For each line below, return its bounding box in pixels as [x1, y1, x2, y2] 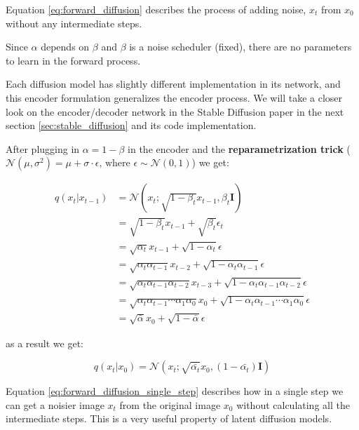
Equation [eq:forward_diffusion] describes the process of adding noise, [6, 2, 306, 16]
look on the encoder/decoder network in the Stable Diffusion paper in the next [6, 104, 344, 119]
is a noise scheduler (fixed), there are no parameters [129, 39, 352, 54]
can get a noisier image [6, 397, 104, 412]
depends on [41, 39, 90, 54]
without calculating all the [236, 397, 350, 412]
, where [99, 159, 130, 169]
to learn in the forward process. [6, 53, 141, 67]
